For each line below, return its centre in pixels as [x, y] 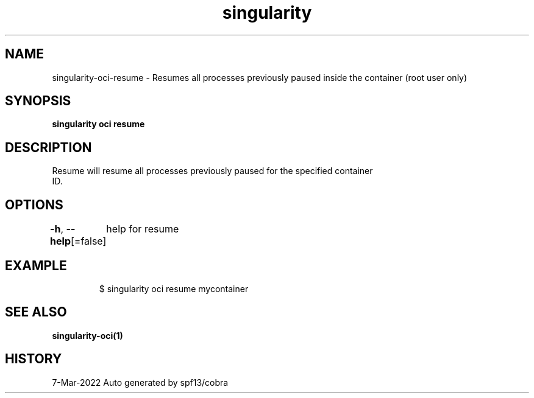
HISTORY [34, 359]
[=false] [88, 241]
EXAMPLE [36, 265]
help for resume [143, 229]
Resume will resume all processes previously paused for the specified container [212, 171]
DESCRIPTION [48, 147]
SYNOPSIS [38, 101]
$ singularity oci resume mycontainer [174, 288]
